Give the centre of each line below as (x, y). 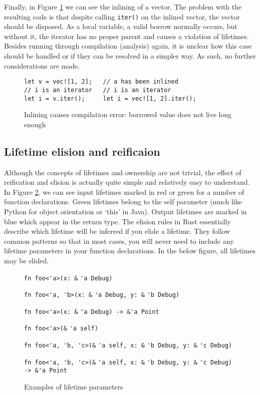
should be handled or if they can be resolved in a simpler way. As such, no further (130, 56)
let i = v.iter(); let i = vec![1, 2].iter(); (110, 98)
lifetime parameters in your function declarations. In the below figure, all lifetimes (130, 251)
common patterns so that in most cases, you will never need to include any (119, 241)
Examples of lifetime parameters (74, 387)
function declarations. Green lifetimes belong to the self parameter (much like (123, 202)
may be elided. (27, 260)
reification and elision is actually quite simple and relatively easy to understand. (127, 182)
